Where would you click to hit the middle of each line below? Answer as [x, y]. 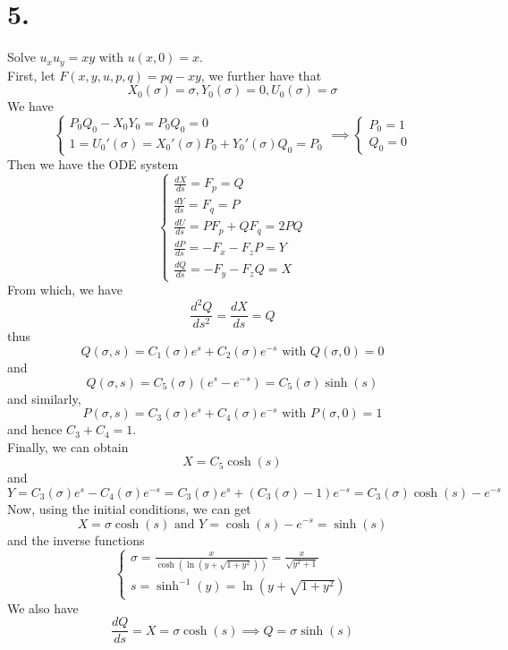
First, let [31, 75]
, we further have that [261, 75]
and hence [35, 429]
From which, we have [65, 290]
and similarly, [44, 398]
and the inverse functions [76, 539]
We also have [43, 607]
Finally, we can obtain [68, 446]
